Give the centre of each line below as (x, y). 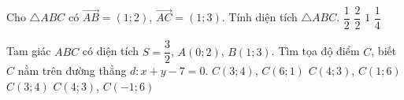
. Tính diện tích (259, 17)
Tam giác (29, 51)
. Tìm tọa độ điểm (315, 51)
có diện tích (111, 51)
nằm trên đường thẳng (72, 70)
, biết (384, 51)
